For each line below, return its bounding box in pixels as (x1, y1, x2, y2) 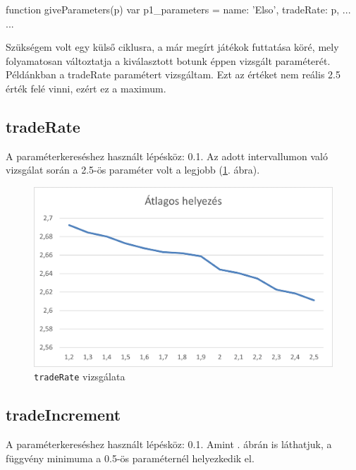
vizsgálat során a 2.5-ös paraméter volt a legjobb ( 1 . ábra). (6, 162, 260, 177)
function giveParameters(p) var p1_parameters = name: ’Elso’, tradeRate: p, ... (6, 2, 351, 16)
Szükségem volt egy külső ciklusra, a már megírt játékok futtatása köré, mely (6, 40, 339, 54)
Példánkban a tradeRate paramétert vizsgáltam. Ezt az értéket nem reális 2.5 (6, 67, 340, 82)
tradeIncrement (6, 404, 121, 426)
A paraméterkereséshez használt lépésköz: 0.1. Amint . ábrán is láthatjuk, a (6, 437, 332, 452)
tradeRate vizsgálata (34, 369, 125, 384)
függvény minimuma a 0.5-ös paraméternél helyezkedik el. (6, 450, 254, 465)
